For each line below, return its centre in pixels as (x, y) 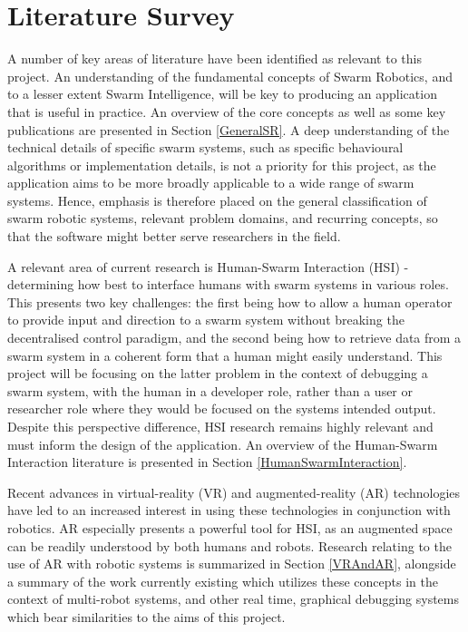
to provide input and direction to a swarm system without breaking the (206, 320)
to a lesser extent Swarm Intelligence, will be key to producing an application (222, 94)
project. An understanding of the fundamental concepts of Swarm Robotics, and (230, 76)
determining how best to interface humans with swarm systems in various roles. (228, 284)
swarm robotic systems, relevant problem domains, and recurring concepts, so (223, 218)
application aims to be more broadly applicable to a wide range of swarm (211, 183)
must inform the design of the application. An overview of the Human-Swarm (223, 444)
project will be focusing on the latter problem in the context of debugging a (218, 373)
